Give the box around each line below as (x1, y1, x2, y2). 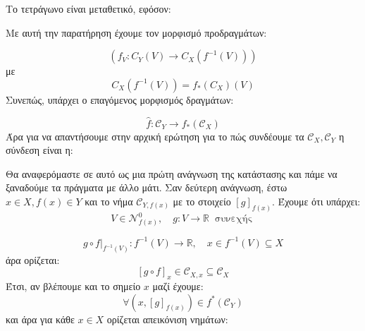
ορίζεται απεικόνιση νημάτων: (106, 311, 228, 326)
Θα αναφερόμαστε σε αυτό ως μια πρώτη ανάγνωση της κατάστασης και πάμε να (6, 166, 338, 181)
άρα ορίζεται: (6, 252, 60, 267)
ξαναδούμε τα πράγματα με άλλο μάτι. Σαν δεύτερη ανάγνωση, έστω (6, 180, 287, 195)
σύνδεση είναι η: (6, 143, 73, 157)
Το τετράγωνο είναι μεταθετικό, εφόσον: (6, 1, 171, 16)
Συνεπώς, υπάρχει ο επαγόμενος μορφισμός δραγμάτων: (6, 92, 234, 107)
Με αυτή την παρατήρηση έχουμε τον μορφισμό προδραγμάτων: (6, 25, 267, 40)
